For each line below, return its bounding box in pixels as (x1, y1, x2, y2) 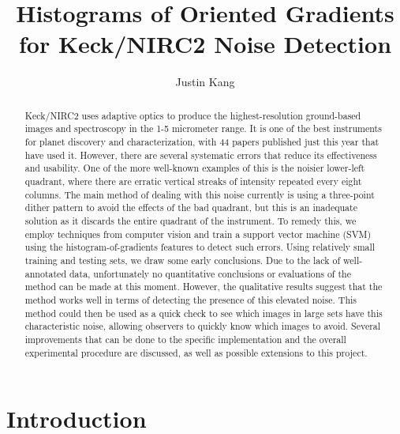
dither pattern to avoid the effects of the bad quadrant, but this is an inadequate (24, 201, 357, 214)
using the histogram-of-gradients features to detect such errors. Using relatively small (24, 240, 376, 254)
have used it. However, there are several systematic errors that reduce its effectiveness (24, 148, 377, 161)
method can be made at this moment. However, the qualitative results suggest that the (24, 280, 383, 293)
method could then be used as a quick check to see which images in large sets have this (24, 306, 383, 319)
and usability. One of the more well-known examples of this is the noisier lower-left (24, 161, 365, 175)
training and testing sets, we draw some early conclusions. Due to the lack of (24, 253, 341, 266)
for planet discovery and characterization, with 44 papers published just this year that (24, 135, 379, 149)
